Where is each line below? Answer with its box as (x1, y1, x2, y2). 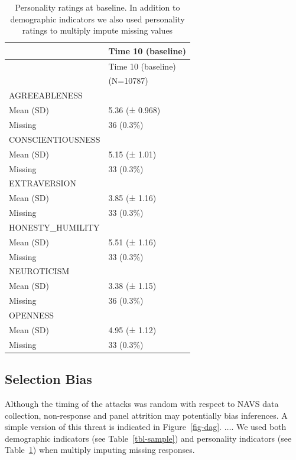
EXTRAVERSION (9, 177, 76, 189)
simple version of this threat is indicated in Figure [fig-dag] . (5, 420, 222, 433)
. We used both (231, 420, 287, 433)
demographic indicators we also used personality (10, 12, 185, 25)
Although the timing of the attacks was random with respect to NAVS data (5, 397, 279, 409)
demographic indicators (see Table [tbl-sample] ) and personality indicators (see (5, 432, 292, 444)
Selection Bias (5, 370, 92, 388)
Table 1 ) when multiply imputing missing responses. (5, 443, 195, 456)
